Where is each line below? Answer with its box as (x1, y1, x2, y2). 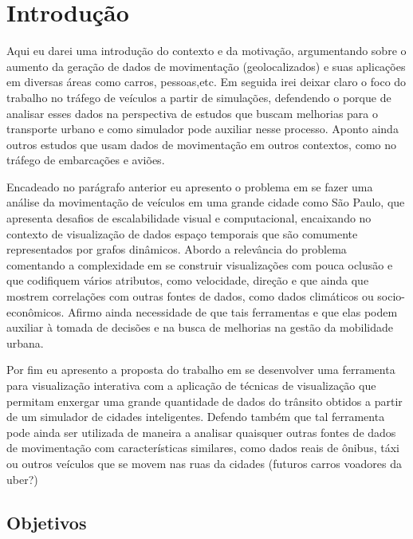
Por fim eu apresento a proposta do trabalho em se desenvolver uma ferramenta (6, 361, 395, 378)
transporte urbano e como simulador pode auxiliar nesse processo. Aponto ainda (6, 120, 399, 137)
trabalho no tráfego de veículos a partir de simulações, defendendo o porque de (6, 89, 391, 105)
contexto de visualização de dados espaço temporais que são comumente (6, 225, 358, 242)
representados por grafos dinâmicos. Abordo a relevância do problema (6, 241, 347, 258)
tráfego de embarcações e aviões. (6, 151, 165, 168)
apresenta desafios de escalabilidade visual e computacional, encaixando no (6, 210, 372, 226)
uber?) (6, 470, 38, 487)
